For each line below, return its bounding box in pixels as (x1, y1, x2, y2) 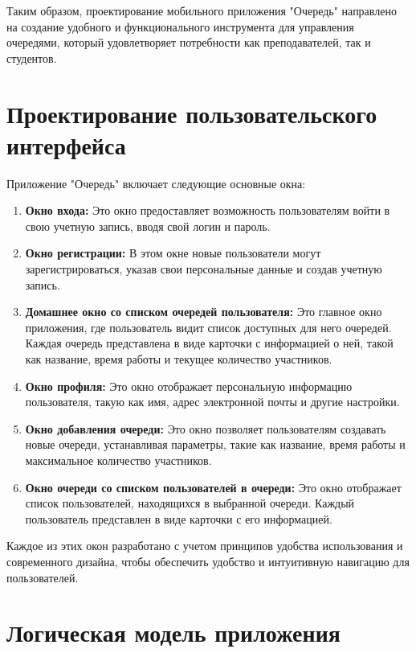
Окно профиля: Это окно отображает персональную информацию (25, 377, 353, 394)
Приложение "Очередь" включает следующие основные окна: (6, 175, 306, 191)
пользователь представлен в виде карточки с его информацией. (25, 510, 332, 527)
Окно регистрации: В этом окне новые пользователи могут (25, 244, 321, 261)
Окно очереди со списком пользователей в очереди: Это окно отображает (25, 478, 402, 495)
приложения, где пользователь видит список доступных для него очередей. (25, 318, 392, 335)
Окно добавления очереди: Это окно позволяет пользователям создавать (25, 420, 386, 437)
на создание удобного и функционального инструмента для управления (6, 18, 354, 35)
